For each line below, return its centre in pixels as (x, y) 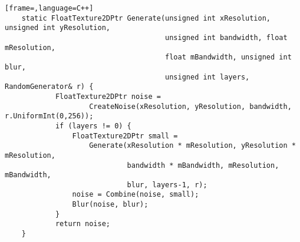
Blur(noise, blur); (110, 205)
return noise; (83, 224)
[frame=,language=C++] (49, 8)
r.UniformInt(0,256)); (49, 116)
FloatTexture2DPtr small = (125, 136)
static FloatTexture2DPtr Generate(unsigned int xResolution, (146, 18)
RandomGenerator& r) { (49, 87)
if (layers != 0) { (93, 126)
